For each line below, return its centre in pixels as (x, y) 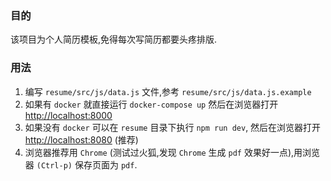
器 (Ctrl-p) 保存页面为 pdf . (81, 164)
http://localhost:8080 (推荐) (81, 139)
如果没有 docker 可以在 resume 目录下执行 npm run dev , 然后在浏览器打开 (173, 127)
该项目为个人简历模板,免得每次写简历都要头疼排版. (114, 39)
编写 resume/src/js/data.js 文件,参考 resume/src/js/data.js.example (168, 91)
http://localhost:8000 (68, 115)
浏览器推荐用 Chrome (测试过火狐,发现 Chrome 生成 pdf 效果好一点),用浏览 (172, 152)
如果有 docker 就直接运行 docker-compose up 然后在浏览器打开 (151, 104)
